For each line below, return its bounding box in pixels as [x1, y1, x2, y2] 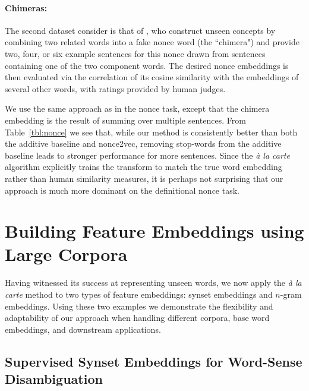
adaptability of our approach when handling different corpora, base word [5, 311, 270, 324]
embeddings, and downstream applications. [5, 323, 161, 335]
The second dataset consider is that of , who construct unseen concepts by [5, 24, 276, 36]
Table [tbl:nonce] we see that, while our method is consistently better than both [5, 125, 298, 138]
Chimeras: [5, 1, 48, 14]
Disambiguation [5, 370, 103, 388]
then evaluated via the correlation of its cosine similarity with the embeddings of [5, 71, 299, 83]
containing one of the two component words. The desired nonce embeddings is [5, 59, 289, 71]
